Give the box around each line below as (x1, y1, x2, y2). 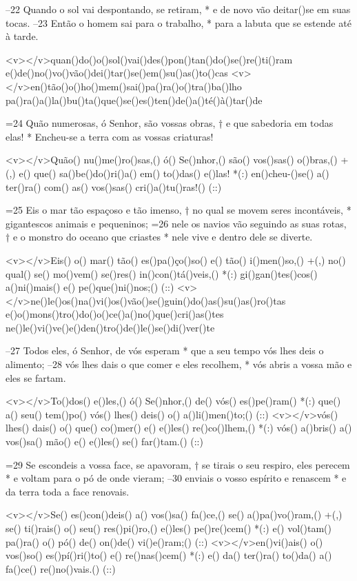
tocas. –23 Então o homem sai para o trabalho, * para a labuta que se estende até (6, 15, 351, 30)
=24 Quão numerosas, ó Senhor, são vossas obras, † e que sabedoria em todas (6, 116, 334, 130)
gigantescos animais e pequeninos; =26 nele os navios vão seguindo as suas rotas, (6, 216, 347, 230)
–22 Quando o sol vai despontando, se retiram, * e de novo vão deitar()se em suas (6, 2, 351, 16)
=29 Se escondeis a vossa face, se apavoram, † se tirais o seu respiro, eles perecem (6, 457, 350, 471)
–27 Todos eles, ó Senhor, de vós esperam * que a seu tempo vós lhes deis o (6, 343, 324, 358)
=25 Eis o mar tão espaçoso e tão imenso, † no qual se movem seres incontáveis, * (6, 203, 351, 217)
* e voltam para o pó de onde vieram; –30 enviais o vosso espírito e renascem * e (6, 471, 347, 485)
